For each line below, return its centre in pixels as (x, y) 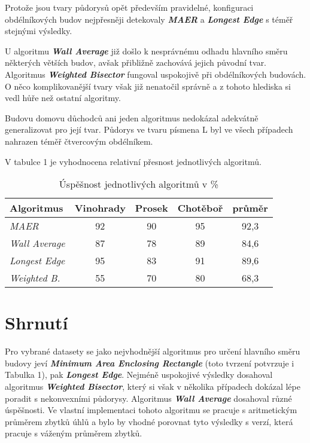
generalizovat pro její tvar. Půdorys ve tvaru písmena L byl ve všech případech (149, 129)
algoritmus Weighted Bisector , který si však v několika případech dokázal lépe (153, 387)
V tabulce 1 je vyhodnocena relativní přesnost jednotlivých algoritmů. (133, 161)
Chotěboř (200, 208)
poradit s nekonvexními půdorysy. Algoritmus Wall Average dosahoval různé (148, 398)
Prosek (151, 208)
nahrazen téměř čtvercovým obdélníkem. (79, 141)
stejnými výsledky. (39, 31)
